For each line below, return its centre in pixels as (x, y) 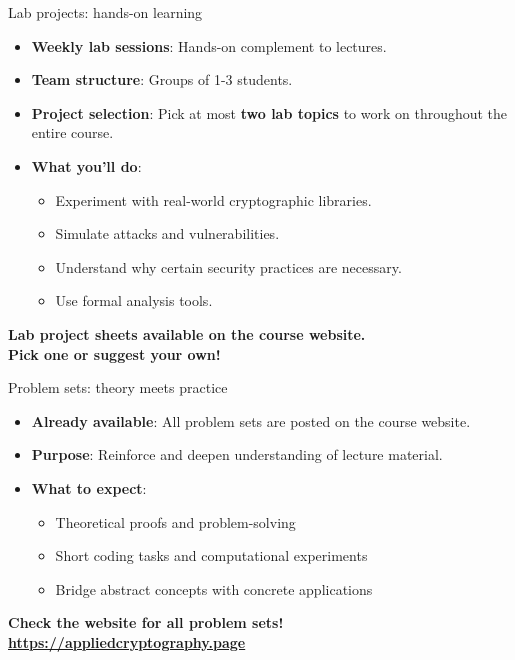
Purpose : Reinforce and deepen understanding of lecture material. (237, 454)
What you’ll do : (86, 165)
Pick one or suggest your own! (114, 353)
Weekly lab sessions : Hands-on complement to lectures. (209, 45)
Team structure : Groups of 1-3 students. (162, 79)
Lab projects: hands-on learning (105, 12)
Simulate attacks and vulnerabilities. (167, 233)
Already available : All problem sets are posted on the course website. (251, 420)
